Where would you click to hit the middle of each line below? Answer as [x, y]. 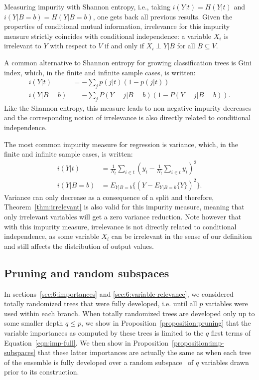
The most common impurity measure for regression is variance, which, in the [121, 144]
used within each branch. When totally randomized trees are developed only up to [129, 313]
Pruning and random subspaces [87, 273]
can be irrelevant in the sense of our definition [182, 236]
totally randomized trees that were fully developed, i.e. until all [101, 303]
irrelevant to [23, 46]
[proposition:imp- [198, 342]
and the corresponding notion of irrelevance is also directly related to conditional [128, 117]
